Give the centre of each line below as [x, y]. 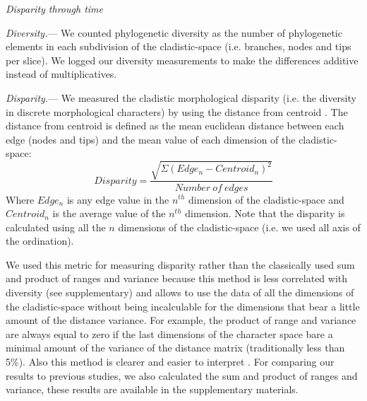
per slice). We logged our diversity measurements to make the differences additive [182, 60]
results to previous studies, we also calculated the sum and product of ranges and [182, 375]
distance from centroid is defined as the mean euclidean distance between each [175, 126]
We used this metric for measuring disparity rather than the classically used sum [180, 264]
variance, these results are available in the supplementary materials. [152, 389]
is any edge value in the [118, 199]
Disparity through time [54, 8]
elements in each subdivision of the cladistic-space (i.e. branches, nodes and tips [179, 46]
